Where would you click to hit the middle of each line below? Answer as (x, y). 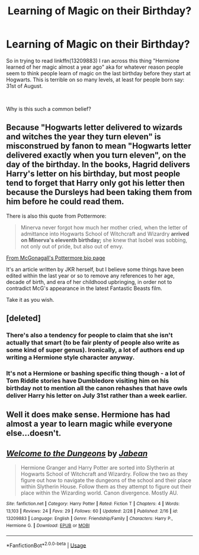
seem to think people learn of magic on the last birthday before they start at (98, 73)
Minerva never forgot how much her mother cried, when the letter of (104, 227)
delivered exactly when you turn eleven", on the (96, 155)
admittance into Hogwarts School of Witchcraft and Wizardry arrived (105, 234)
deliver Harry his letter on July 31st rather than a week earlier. (97, 395)
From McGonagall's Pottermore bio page (56, 258)
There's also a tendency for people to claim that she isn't (89, 335)
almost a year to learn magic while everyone (89, 424)
